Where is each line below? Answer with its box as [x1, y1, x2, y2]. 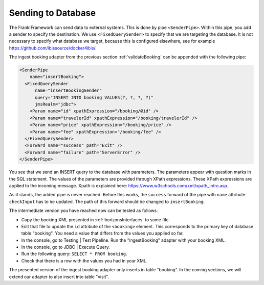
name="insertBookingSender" [35, 88, 102, 93]
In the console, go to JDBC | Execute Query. [21, 244, 110, 250]
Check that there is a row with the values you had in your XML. [21, 258, 148, 263]
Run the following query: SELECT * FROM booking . [21, 251, 127, 257]
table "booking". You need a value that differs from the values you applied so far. [21, 231, 184, 236]
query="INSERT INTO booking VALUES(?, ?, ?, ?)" [35, 95, 154, 100]
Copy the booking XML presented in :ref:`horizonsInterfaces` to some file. [21, 216, 170, 223]
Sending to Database [9, 7, 96, 18]
